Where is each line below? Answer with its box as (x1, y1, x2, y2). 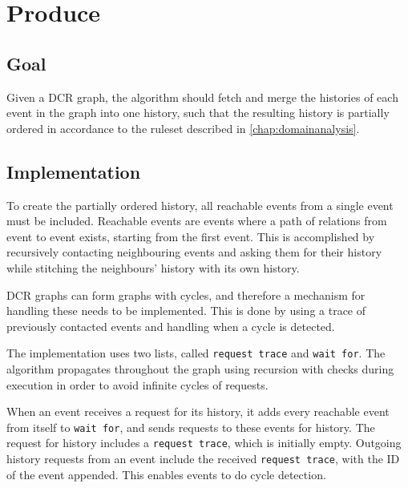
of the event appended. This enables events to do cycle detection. (6, 466, 326, 482)
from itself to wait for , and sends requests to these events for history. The (6, 418, 375, 435)
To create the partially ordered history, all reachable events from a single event (6, 196, 394, 213)
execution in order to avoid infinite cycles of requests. (6, 376, 269, 393)
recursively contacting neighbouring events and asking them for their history (6, 244, 382, 260)
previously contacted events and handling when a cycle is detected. (6, 317, 335, 334)
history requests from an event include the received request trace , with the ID (6, 450, 400, 467)
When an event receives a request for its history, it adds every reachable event (6, 403, 390, 420)
